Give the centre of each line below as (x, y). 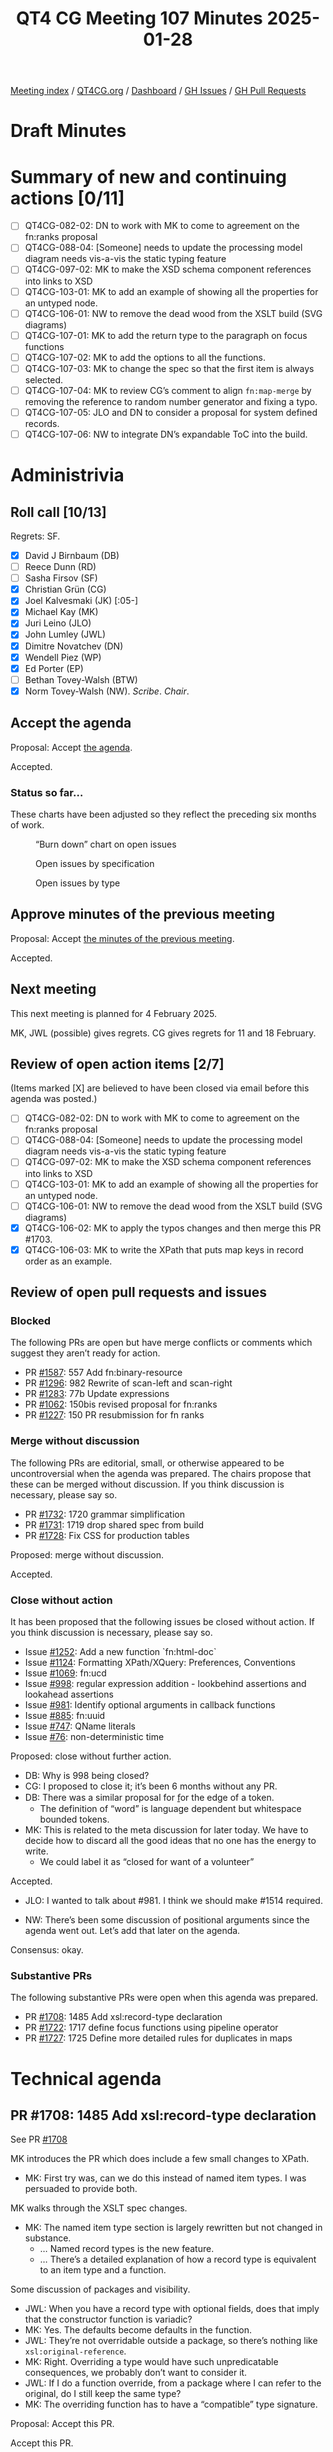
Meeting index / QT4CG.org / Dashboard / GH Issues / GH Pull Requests (158, 91)
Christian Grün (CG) (65, 589)
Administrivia (67, 475)
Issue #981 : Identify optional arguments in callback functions (150, 1705)
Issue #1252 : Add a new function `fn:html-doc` (120, 1652)
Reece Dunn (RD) (60, 567)
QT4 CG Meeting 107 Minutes (139, 18)
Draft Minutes (68, 131)
